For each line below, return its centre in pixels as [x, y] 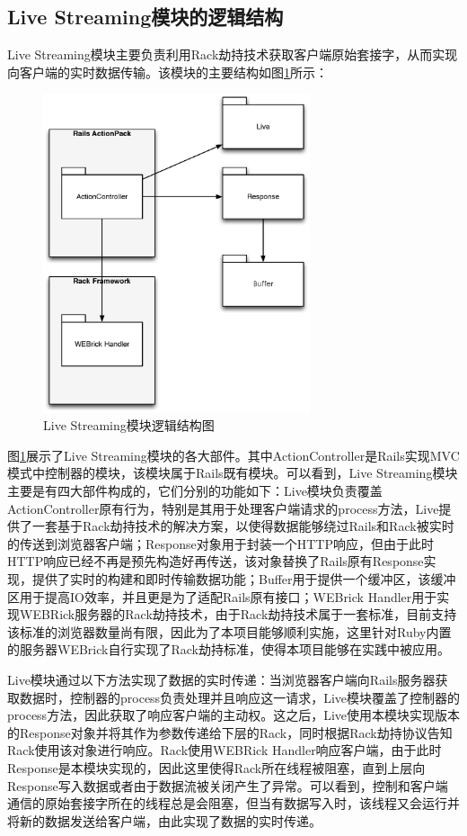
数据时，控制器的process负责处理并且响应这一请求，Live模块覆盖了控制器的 [239, 697]
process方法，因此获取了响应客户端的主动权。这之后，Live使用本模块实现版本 [233, 715]
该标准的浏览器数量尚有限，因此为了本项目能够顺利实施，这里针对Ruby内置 [229, 631]
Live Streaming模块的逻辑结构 [145, 17]
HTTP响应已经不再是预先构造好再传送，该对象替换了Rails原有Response [216, 561]
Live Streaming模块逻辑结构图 [129, 425]
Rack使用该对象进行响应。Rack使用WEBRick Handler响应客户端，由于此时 [225, 750]
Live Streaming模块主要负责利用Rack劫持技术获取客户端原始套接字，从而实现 [233, 54]
